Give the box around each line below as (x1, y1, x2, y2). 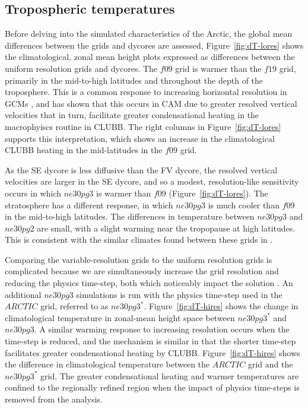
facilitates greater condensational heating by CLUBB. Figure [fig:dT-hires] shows (5, 346, 300, 359)
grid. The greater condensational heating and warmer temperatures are (40, 369, 299, 382)
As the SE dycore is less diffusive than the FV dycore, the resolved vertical (5, 163, 278, 176)
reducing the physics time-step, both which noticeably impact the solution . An (5, 277, 293, 289)
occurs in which (5, 186, 62, 199)
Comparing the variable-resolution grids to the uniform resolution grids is (5, 253, 272, 265)
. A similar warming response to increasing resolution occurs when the (34, 323, 290, 335)
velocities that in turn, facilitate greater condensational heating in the (5, 109, 259, 121)
